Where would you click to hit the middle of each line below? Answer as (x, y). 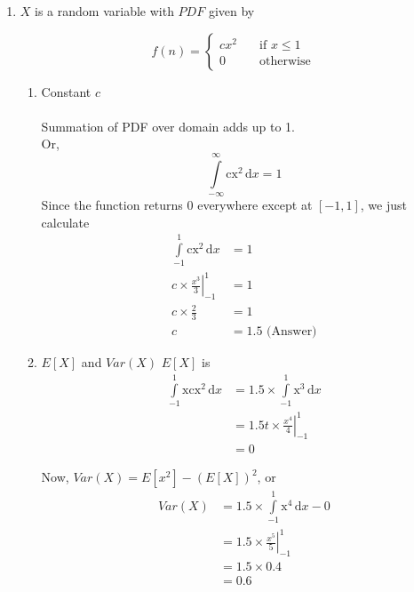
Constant (66, 91)
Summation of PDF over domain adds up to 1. (168, 126)
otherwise (285, 62)
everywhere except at (255, 205)
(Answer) (292, 332)
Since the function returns (112, 205)
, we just (383, 205)
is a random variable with (104, 11)
